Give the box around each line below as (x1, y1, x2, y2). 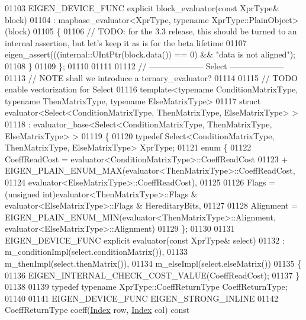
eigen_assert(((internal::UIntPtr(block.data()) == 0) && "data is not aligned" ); (5, 48, 295, 60)
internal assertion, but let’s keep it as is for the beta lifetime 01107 (5, 36, 247, 49)
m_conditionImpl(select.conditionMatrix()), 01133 (5, 245, 188, 258)
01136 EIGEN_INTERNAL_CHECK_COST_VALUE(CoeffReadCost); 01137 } (5, 268, 300, 281)
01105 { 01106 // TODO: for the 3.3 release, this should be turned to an (33, 25, 297, 37)
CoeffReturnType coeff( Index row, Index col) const (5, 303, 190, 316)
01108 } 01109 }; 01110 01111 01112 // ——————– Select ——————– (5, 59, 284, 72)
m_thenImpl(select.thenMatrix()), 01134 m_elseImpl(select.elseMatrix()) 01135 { (5, 257, 302, 270)
